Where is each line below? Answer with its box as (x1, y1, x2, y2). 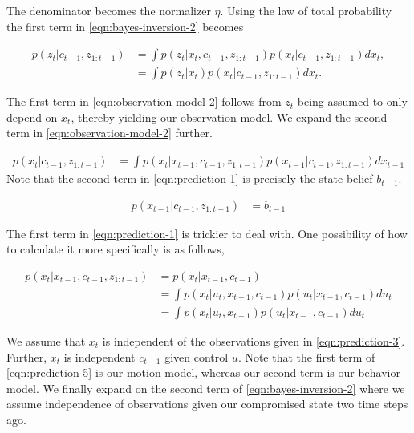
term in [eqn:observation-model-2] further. (6, 124, 213, 141)
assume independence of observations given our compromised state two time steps (6, 395, 408, 412)
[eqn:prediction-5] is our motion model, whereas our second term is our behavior (6, 364, 400, 381)
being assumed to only (297, 93, 408, 110)
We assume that (6, 332, 86, 349)
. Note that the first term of (237, 348, 375, 365)
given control (164, 348, 229, 365)
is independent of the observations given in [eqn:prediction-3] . (102, 332, 405, 349)
